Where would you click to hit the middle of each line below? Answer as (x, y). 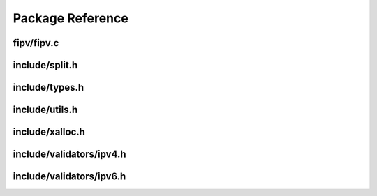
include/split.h (45, 65)
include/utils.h (45, 110)
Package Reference (71, 18)
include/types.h (49, 88)
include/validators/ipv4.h (69, 154)
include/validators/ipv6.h (69, 177)
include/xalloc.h (49, 132)
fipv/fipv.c (36, 43)
